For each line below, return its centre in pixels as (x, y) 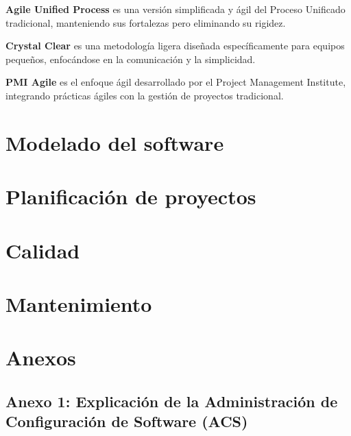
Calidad (43, 250)
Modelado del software (115, 142)
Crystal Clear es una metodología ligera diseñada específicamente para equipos (175, 46)
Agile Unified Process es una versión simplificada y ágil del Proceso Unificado (175, 9)
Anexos (41, 358)
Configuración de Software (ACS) (127, 421)
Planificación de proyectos (131, 196)
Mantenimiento (79, 303)
